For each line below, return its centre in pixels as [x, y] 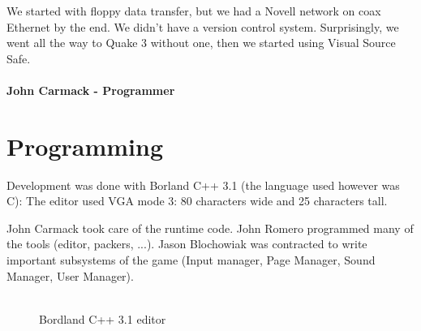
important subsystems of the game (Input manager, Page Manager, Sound [191, 260]
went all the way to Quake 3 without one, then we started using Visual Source [201, 43]
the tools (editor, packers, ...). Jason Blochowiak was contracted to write [187, 244]
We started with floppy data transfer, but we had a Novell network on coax [194, 11]
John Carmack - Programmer [91, 90]
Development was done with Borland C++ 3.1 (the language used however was [203, 185]
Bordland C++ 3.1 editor [103, 318]
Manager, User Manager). [70, 275]
